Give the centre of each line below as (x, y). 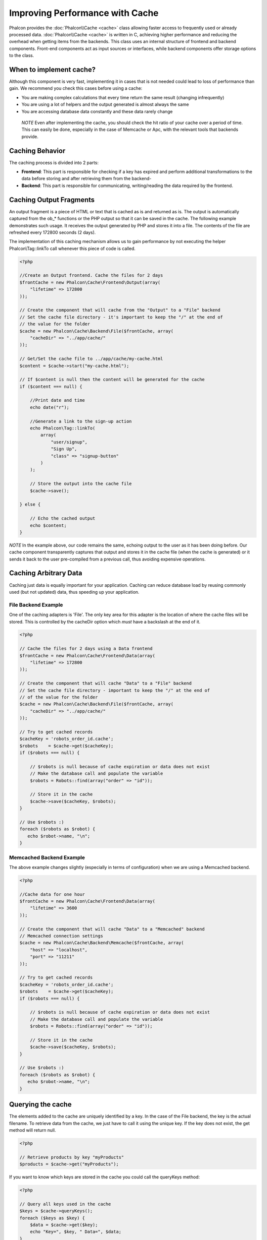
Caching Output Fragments (52, 200)
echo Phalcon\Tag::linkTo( (63, 428)
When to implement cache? (52, 69)
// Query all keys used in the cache (65, 1204)
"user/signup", (69, 442)
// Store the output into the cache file (81, 484)
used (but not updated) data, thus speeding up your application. (74, 592)
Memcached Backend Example (47, 857)
